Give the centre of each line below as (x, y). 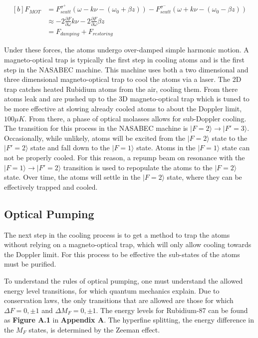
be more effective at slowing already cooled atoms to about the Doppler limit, (123, 108)
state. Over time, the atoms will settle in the (72, 177)
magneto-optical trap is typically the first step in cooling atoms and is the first (125, 60)
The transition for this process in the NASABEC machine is (96, 128)
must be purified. (30, 264)
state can (236, 148)
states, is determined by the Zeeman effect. (94, 329)
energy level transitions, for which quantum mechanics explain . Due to (112, 290)
